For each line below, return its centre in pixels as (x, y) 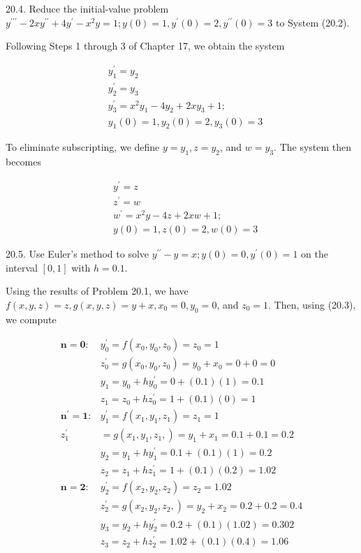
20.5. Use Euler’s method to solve (78, 254)
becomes (24, 162)
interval (22, 267)
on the (315, 254)
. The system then (313, 147)
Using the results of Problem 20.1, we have (97, 291)
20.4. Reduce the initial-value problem (87, 8)
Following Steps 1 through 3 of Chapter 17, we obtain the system (145, 46)
